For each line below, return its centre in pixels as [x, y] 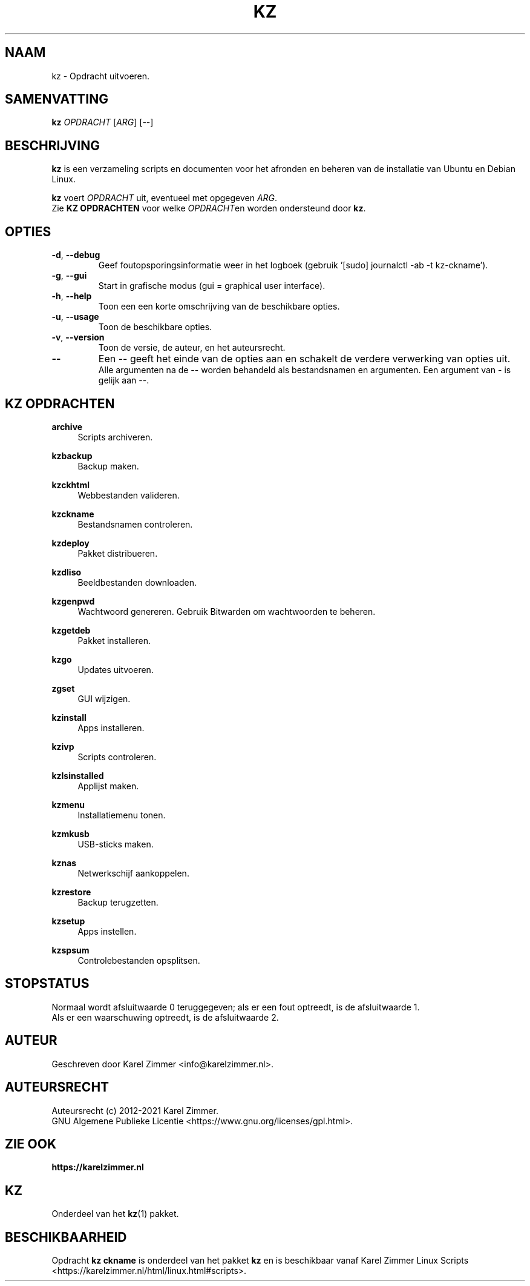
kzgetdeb [71, 630]
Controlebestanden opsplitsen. [139, 960]
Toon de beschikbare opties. [155, 327]
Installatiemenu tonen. [122, 815]
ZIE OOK [31, 1144]
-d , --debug [76, 255]
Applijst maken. [108, 786]
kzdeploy [70, 543]
